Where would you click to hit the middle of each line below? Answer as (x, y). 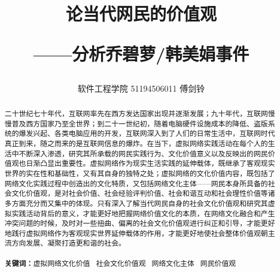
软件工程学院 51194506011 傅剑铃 (141, 88)
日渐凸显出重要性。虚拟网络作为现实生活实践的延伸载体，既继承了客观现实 (150, 163)
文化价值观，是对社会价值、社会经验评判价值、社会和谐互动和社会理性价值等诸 (143, 193)
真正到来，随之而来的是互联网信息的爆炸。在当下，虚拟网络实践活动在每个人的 (136, 143)
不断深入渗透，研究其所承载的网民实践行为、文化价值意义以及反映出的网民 (143, 153)
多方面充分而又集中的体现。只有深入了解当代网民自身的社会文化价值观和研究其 (136, 203)
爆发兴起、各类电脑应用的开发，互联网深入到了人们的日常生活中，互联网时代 (147, 133)
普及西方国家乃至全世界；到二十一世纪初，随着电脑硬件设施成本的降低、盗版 (140, 123)
